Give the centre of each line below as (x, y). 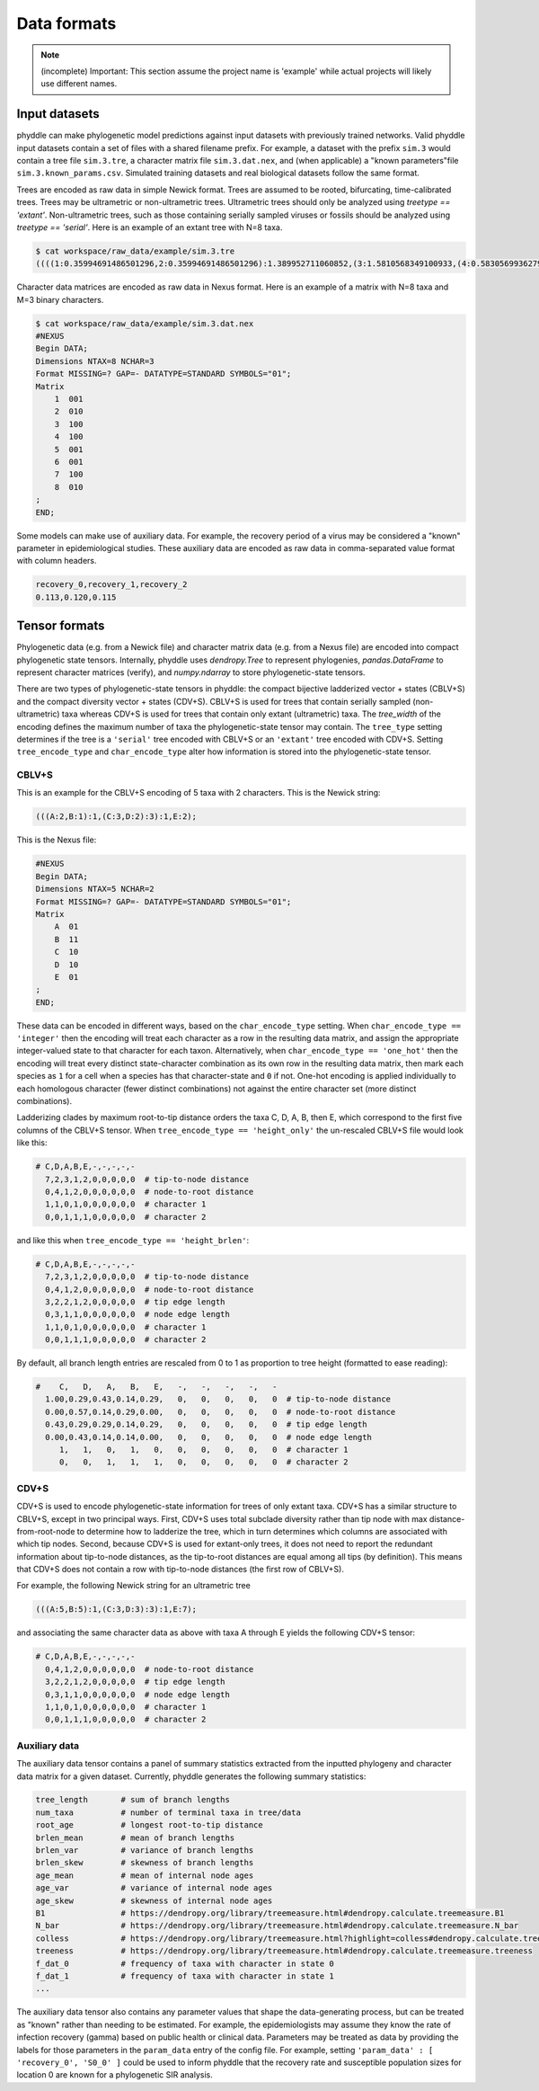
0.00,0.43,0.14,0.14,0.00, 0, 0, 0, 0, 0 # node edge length (209, 1437)
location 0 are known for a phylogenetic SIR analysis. (115, 2075)
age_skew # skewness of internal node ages (154, 1900)
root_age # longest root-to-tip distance (150, 1825)
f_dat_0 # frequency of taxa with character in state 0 (185, 1963)
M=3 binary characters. (60, 299)
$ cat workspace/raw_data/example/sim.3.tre (135, 251)
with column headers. (57, 561)
